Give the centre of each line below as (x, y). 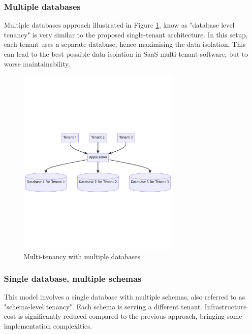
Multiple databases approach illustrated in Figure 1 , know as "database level (119, 25)
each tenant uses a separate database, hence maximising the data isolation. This (125, 44)
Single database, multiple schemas (73, 278)
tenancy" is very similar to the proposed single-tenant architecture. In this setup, (126, 34)
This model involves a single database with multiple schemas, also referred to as (125, 297)
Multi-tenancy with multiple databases (82, 256)
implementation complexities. (48, 325)
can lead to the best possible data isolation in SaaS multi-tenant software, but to (126, 54)
